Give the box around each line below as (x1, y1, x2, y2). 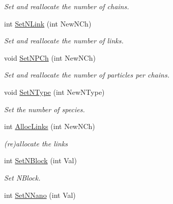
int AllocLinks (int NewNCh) (4, 121, 95, 132)
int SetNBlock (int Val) (4, 155, 77, 166)
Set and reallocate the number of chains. (4, 1, 129, 11)
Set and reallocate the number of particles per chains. (4, 69, 169, 80)
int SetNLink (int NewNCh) (4, 18, 92, 29)
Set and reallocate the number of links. (4, 35, 124, 46)
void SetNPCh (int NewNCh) (4, 52, 96, 63)
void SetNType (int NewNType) (4, 86, 105, 97)
